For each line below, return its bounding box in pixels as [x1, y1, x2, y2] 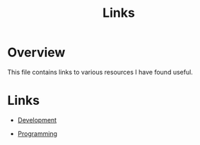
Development [17, 115, 57, 124]
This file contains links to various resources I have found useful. [7, 68, 193, 76]
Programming [17, 129, 58, 138]
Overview [7, 44, 66, 61]
